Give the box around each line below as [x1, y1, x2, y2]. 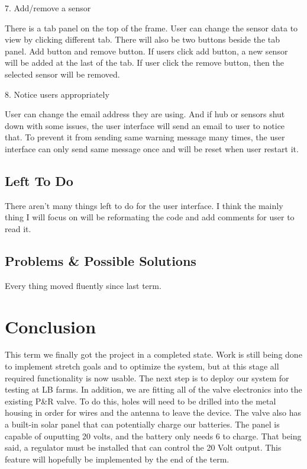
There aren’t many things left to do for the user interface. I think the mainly [5, 199, 283, 211]
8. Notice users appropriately [5, 88, 109, 100]
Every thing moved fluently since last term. [5, 279, 161, 291]
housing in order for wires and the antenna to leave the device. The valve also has [5, 406, 301, 419]
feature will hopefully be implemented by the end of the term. [5, 452, 230, 465]
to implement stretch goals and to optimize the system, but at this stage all [5, 360, 279, 372]
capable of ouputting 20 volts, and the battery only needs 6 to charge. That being [5, 429, 302, 442]
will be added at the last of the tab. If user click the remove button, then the [5, 56, 284, 69]
